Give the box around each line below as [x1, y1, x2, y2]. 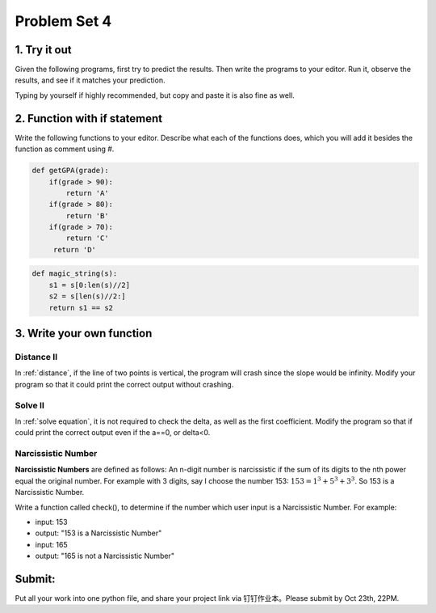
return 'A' [65, 188, 109, 197]
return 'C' [65, 234, 109, 243]
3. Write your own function [15, 327, 153, 340]
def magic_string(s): [31, 269, 118, 278]
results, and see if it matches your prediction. [15, 75, 166, 85]
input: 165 [35, 539, 68, 549]
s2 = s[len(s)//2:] [48, 292, 127, 301]
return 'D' [52, 245, 97, 254]
